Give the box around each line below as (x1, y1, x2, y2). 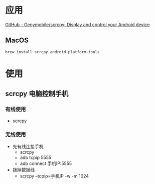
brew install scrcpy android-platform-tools (5, 49, 100, 54)
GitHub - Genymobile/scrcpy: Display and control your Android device (5, 21, 150, 28)
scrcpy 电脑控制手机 (5, 89, 69, 98)
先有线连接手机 (12, 143, 44, 149)
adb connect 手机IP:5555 (20, 160, 72, 166)
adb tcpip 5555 (20, 154, 52, 160)
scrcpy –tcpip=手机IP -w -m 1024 (20, 173, 89, 179)
